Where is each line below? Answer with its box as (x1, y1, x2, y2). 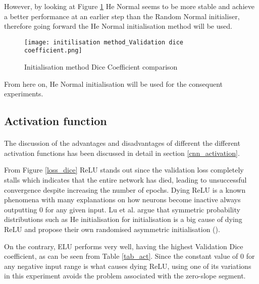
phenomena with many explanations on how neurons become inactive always (4, 194, 241, 205)
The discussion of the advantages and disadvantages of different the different (4, 138, 240, 148)
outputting (4, 204, 37, 214)
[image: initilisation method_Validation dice (24, 38, 183, 46)
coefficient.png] (24, 47, 82, 54)
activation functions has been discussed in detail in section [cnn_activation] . (4, 147, 240, 158)
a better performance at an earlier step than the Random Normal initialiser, (4, 11, 240, 21)
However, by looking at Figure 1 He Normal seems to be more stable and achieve (4, 1, 254, 11)
